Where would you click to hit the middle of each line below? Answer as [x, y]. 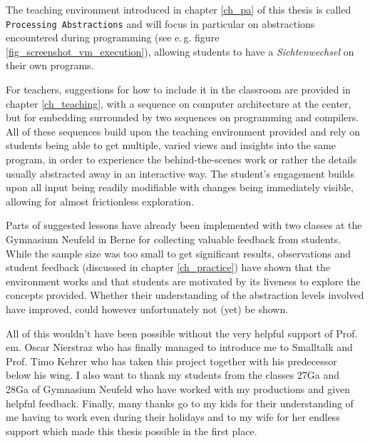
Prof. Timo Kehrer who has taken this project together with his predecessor [171, 361]
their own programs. [50, 65]
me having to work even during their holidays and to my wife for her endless [173, 417]
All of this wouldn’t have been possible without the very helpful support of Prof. [182, 333]
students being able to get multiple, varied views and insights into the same [171, 145]
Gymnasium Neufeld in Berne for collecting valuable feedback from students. [174, 239]
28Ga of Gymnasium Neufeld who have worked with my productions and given [178, 388]
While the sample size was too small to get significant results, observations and [179, 253]
